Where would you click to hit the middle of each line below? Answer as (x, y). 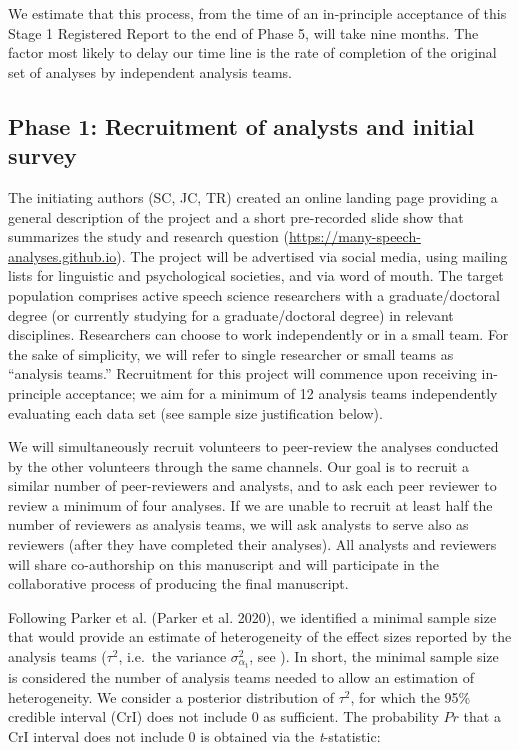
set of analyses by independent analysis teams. (150, 71)
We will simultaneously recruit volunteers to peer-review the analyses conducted (253, 446)
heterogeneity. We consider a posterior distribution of (171, 696)
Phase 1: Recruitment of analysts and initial (241, 125)
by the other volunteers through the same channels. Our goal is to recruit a (238, 465)
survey (42, 155)
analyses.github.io (62, 255)
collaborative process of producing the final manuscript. (178, 583)
